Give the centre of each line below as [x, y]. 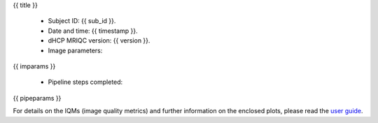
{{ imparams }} [34, 66]
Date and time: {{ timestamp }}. [93, 31]
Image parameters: [75, 50]
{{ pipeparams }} [37, 98]
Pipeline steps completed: [85, 82]
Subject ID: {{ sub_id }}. [82, 21]
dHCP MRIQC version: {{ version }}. [99, 41]
